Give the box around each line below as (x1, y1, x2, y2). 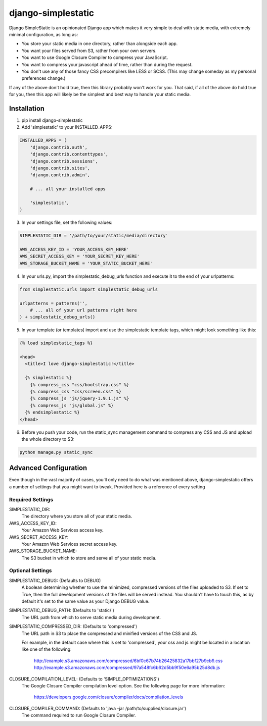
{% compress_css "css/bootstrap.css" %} (30, 382, 130, 387)
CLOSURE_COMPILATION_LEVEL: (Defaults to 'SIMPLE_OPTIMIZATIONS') (9, 676, 159, 682)
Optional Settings (9, 567, 52, 574)
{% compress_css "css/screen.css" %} (30, 389, 122, 395)
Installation (9, 104, 44, 112)
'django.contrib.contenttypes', (30, 152, 109, 157)
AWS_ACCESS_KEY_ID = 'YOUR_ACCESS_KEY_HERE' (19, 247, 130, 252)
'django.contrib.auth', (30, 144, 88, 150)
